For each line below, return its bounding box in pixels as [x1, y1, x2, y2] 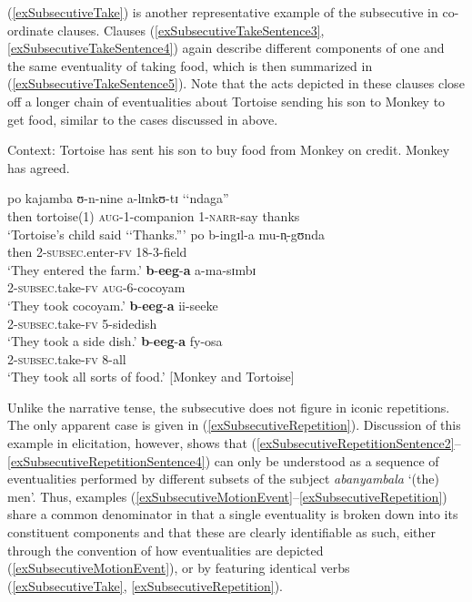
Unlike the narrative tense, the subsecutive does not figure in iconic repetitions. [7, 397, 450, 416]
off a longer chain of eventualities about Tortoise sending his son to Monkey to [7, 91, 446, 110]
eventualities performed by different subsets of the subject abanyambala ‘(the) [7, 469, 439, 488]
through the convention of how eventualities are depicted [7, 540, 324, 559]
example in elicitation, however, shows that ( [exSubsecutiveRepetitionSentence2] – [7, 434, 461, 453]
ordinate [7, 20, 54, 39]
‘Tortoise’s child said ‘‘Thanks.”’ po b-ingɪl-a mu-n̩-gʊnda [7, 224, 326, 243]
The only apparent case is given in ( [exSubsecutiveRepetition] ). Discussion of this [7, 415, 461, 434]
